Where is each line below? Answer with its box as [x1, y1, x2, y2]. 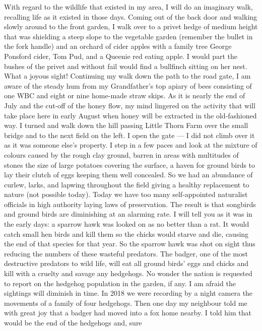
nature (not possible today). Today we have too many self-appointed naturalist [4, 189, 248, 200]
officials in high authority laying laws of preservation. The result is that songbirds [4, 198, 256, 209]
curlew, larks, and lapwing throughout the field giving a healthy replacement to [4, 179, 249, 189]
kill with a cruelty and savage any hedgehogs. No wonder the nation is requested [4, 268, 252, 279]
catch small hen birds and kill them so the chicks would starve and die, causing [4, 228, 249, 239]
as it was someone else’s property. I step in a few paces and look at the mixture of [4, 140, 257, 150]
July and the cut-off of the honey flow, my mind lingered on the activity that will [4, 100, 255, 110]
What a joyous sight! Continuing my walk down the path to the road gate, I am [4, 71, 251, 81]
